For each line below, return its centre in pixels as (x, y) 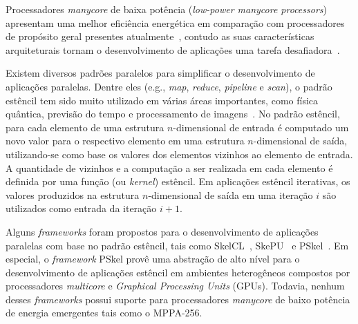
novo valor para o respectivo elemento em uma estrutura (125, 141)
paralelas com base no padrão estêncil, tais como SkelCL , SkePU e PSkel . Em (177, 245)
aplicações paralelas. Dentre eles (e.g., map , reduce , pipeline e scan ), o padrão (169, 86)
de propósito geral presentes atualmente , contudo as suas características (160, 36)
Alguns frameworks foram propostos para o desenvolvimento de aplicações (162, 231)
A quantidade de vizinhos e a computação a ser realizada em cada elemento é (169, 168)
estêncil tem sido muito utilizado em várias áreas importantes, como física (162, 100)
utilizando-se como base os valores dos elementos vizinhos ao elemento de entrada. (179, 154)
